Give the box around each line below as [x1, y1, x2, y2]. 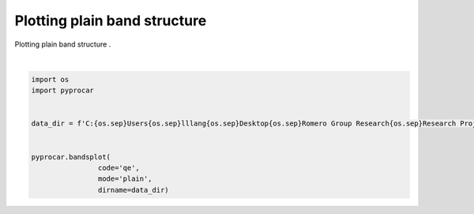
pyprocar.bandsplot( [31, 152, 111, 161]
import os [31, 75, 70, 84]
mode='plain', [97, 175, 153, 183]
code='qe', [97, 163, 140, 173]
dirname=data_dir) [97, 186, 169, 194]
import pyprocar [31, 86, 95, 95]
